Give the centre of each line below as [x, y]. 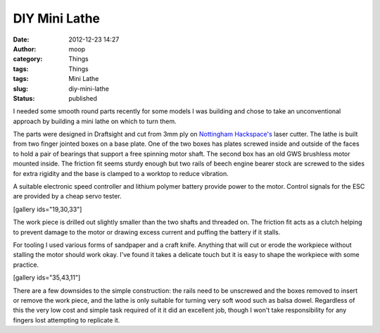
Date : [21, 39]
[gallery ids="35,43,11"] [47, 277]
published [83, 98]
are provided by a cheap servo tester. [68, 196]
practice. [26, 265]
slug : [20, 89]
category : [28, 59]
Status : [24, 98]
